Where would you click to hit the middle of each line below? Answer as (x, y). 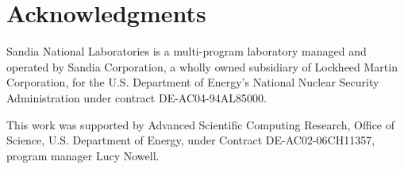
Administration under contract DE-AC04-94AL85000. (137, 97)
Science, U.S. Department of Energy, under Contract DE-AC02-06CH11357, (191, 140)
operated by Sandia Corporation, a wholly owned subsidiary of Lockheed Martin (202, 66)
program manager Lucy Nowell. (83, 155)
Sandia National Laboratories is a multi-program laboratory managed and (187, 51)
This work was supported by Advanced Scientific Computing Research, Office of (201, 124)
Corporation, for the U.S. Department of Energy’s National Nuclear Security (193, 82)
